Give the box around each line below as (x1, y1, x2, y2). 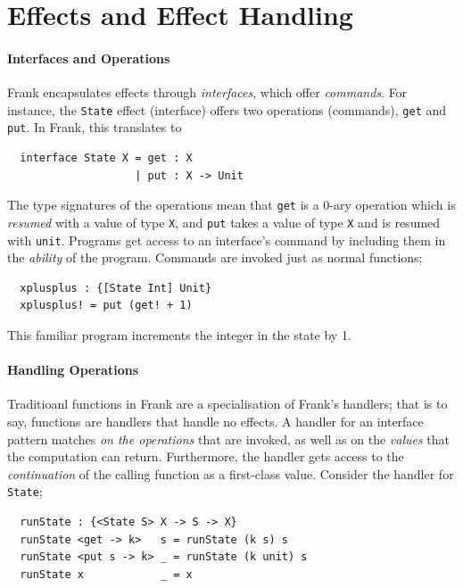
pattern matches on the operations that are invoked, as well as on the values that (7, 429, 451, 448)
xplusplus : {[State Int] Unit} (20, 281, 212, 294)
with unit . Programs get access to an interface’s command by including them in (7, 230, 446, 249)
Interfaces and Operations (7, 48, 170, 67)
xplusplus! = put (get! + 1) (20, 299, 193, 312)
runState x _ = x (20, 567, 193, 581)
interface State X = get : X (20, 152, 193, 165)
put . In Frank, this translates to (7, 118, 182, 137)
